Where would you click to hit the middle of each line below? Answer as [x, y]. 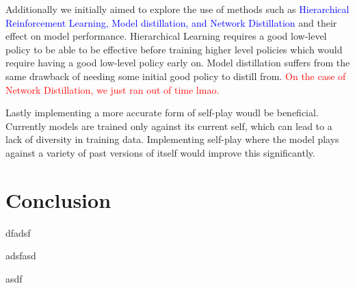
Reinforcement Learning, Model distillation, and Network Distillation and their [171, 22]
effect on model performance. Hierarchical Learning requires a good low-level [166, 36]
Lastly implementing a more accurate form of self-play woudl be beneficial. [162, 113]
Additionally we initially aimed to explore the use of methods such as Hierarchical [177, 9]
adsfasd [21, 256]
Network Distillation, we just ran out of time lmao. [113, 89]
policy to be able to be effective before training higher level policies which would [174, 49]
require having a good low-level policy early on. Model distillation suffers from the [178, 63]
